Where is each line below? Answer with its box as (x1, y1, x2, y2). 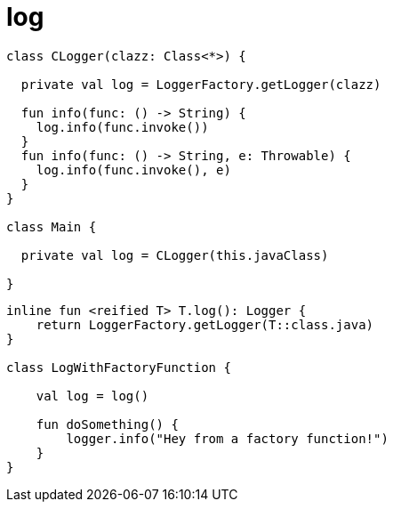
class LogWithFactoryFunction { (6, 360, 231, 375)
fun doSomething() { (36, 416, 179, 432)
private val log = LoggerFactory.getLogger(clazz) (20, 77, 381, 92)
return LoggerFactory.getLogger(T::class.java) (36, 317, 374, 332)
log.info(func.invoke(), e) (36, 162, 231, 177)
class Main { (6, 219, 97, 234)
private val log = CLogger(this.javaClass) (20, 247, 329, 263)
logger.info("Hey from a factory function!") (66, 431, 389, 446)
